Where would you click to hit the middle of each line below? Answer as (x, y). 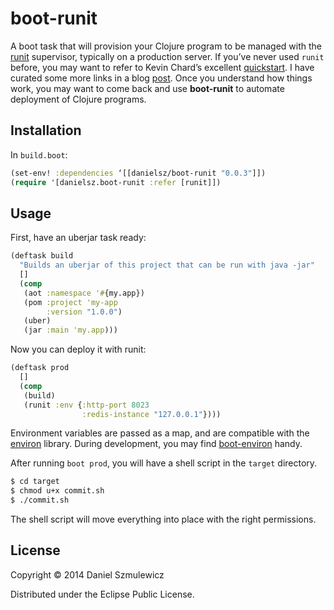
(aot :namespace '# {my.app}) (84, 293)
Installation (46, 130)
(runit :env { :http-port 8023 (86, 405)
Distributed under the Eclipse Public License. (102, 594)
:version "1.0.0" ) (84, 312)
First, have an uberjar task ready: (78, 238)
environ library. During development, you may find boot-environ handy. (156, 444)
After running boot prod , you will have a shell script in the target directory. (164, 463)
